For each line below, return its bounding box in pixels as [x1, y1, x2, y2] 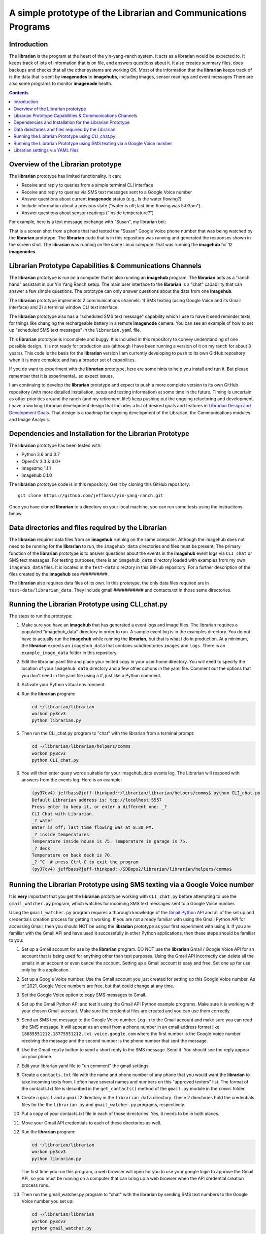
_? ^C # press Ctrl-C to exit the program [32, 859, 139, 865]
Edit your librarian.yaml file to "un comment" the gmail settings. [21, 1063, 150, 1069]
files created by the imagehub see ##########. [9, 571, 109, 577]
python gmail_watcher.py [32, 1226, 92, 1231]
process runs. [21, 1182, 50, 1188]
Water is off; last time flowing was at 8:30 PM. [32, 825, 154, 830]
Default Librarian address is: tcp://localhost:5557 [32, 797, 162, 803]
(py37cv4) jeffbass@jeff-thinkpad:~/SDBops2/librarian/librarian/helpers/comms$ [32, 866, 232, 872]
